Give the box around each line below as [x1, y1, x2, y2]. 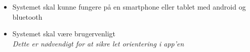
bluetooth [12, 11, 43, 22]
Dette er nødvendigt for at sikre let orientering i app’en [12, 38, 184, 48]
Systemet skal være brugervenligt [12, 28, 116, 39]
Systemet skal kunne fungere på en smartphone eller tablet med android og [12, 2, 246, 12]
